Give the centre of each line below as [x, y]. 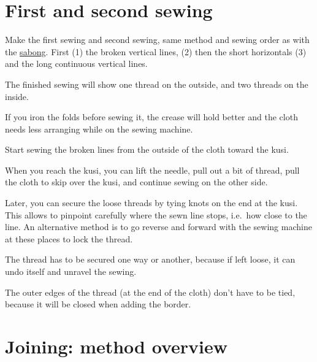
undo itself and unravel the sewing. [71, 271]
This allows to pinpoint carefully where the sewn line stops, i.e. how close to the [156, 214]
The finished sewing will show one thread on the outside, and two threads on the [157, 84]
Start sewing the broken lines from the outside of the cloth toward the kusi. [147, 149]
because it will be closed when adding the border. [98, 304]
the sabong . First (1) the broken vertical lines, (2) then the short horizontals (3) [156, 51]
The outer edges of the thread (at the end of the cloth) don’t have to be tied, [150, 292]
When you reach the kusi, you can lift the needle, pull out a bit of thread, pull [152, 170]
